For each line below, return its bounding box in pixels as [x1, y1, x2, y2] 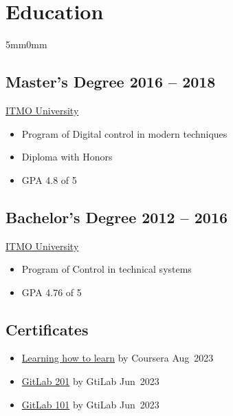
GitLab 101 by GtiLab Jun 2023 [21, 397, 159, 411]
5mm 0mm [5, 37, 47, 52]
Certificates [5, 318, 89, 340]
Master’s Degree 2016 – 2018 [5, 71, 216, 92]
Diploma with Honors [21, 149, 113, 164]
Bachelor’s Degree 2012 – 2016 [5, 206, 228, 227]
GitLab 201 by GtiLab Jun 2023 [21, 374, 159, 388]
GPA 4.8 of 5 [21, 172, 77, 187]
